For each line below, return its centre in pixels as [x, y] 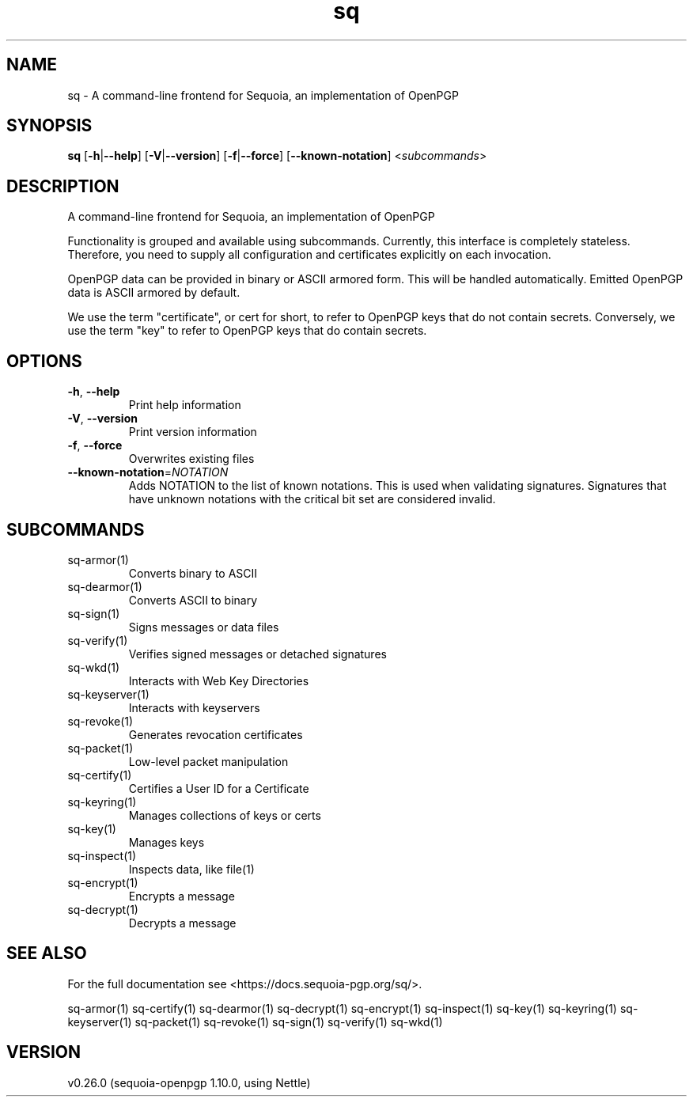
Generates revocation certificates [216, 734]
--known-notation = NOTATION [148, 472]
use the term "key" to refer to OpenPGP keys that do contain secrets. [247, 331]
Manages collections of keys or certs [225, 815]
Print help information [185, 405]
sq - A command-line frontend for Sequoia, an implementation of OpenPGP [263, 95]
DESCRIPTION [63, 186]
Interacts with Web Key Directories [219, 680]
